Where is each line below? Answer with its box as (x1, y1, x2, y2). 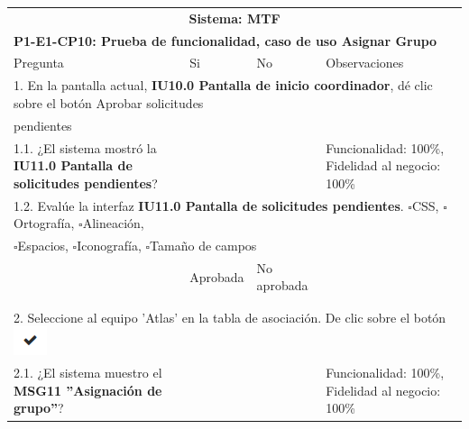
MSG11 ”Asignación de (14, 380, 162, 399)
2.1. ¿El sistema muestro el (14, 363, 162, 382)
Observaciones (326, 53, 404, 72)
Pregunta (14, 53, 64, 72)
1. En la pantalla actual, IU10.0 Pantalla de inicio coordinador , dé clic (14, 76, 433, 95)
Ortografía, (14, 214, 75, 233)
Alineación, (82, 214, 144, 233)
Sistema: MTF (189, 8, 280, 27)
